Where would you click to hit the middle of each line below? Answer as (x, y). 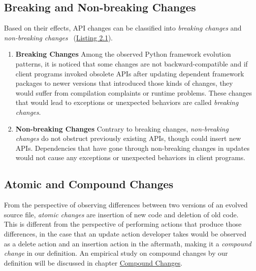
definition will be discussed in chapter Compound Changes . (93, 262)
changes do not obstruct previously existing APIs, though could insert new (128, 138)
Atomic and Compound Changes (89, 184)
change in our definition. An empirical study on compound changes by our (116, 253)
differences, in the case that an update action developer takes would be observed (125, 233)
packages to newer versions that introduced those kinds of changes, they (124, 83)
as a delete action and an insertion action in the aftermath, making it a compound (128, 243)
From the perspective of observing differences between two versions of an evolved (126, 205)
